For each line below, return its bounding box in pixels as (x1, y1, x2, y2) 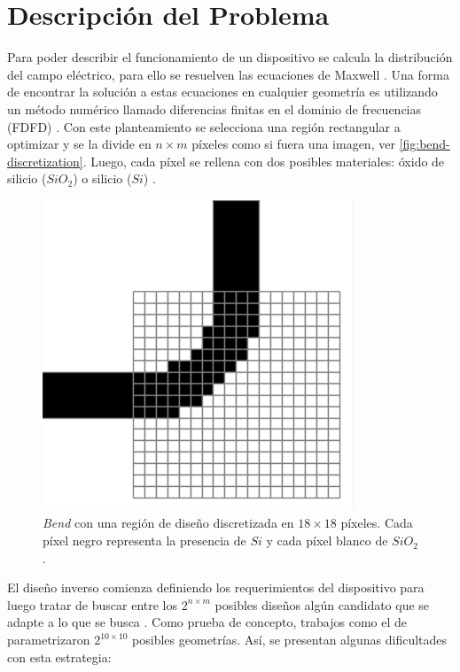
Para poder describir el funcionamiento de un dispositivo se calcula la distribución (7, 48, 453, 66)
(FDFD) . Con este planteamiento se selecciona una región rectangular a (7, 117, 401, 135)
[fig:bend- (399, 135, 450, 153)
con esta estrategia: (7, 647, 112, 666)
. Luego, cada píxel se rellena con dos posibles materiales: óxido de (82, 151, 445, 170)
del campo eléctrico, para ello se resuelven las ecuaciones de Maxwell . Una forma (7, 65, 449, 83)
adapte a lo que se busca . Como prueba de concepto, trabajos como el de (7, 613, 407, 631)
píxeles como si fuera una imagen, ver (191, 135, 395, 153)
